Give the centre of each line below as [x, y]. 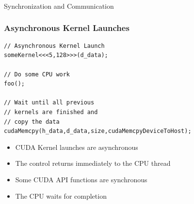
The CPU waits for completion [61, 196]
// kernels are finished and [51, 112]
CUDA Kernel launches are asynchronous [77, 147]
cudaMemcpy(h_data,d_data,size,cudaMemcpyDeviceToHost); [98, 131]
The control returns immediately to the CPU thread [93, 163]
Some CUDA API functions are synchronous [81, 179]
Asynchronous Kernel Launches [67, 27]
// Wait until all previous [49, 103]
